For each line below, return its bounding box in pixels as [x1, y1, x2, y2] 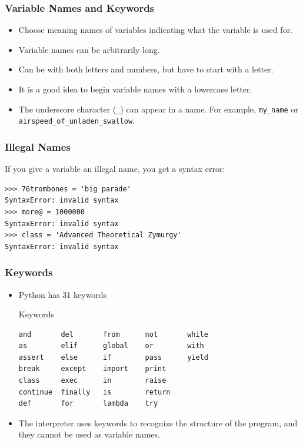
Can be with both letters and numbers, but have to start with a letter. [18, 63, 274, 75]
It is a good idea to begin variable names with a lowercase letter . [18, 83, 252, 95]
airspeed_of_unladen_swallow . [18, 114, 135, 127]
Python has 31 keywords [18, 288, 107, 300]
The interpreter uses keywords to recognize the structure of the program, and [18, 416, 298, 429]
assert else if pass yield [18, 353, 208, 362]
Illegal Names [5, 139, 71, 154]
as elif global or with [18, 342, 204, 350]
